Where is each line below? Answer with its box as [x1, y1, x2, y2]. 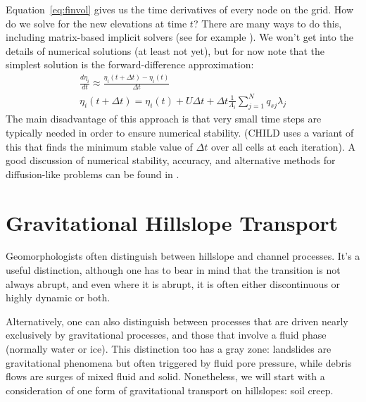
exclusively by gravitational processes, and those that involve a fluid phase [6, 327, 327, 342]
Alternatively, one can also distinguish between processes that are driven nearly [6, 313, 348, 328]
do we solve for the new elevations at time [6, 15, 187, 30]
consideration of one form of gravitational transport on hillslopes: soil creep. [6, 382, 334, 397]
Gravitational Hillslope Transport [6, 208, 339, 237]
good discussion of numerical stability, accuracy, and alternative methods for [6, 153, 336, 168]
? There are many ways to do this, [193, 15, 342, 30]
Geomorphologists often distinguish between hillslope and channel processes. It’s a [6, 249, 360, 263]
